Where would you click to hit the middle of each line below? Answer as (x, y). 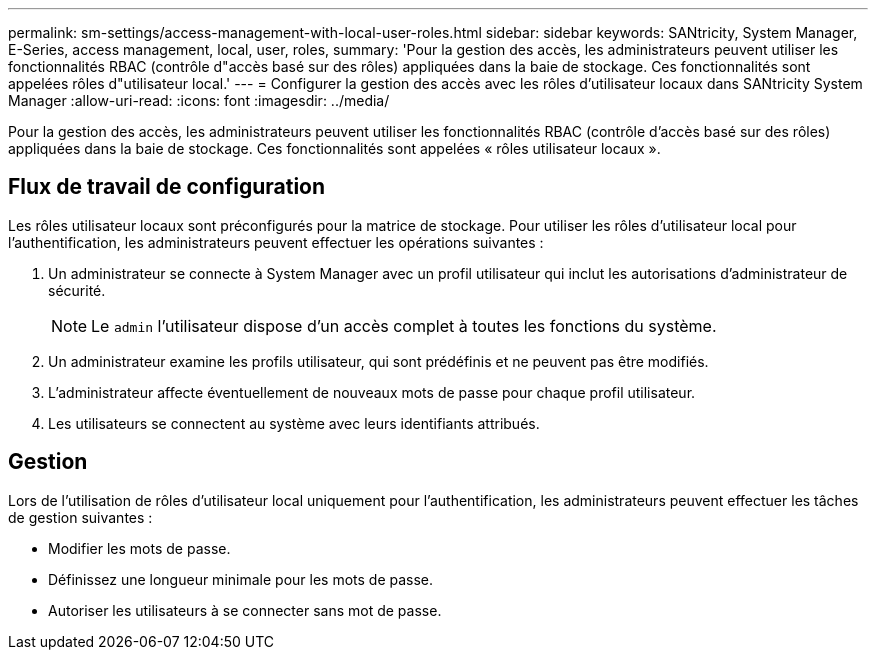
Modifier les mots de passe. (139, 548)
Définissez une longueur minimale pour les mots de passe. (241, 579)
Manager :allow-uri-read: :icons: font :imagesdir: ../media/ (199, 100)
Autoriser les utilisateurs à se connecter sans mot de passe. (245, 610)
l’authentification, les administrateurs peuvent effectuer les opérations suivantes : (276, 242)
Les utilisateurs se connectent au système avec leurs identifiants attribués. (294, 423)
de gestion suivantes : (80, 517)
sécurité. (77, 290)
